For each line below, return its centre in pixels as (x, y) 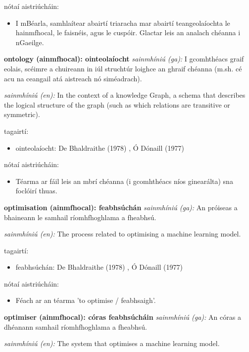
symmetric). (22, 114)
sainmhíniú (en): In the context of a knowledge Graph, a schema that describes (125, 95)
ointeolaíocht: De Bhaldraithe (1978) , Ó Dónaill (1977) (100, 147)
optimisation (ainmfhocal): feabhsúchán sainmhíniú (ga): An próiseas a (121, 207)
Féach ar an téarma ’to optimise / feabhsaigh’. (86, 300)
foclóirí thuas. (36, 191)
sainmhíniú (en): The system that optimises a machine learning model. (112, 343)
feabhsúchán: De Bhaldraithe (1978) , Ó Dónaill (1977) (99, 267)
